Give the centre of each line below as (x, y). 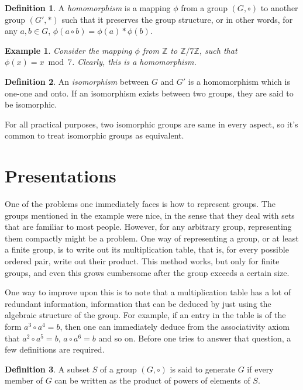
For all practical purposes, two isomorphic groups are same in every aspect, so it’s (151, 124)
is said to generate (203, 369)
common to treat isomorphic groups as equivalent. (94, 135)
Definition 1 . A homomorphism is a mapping (88, 8)
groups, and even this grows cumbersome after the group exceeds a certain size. (147, 272)
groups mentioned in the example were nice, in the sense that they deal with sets (150, 215)
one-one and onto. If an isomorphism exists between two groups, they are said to (149, 93)
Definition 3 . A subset (47, 369)
